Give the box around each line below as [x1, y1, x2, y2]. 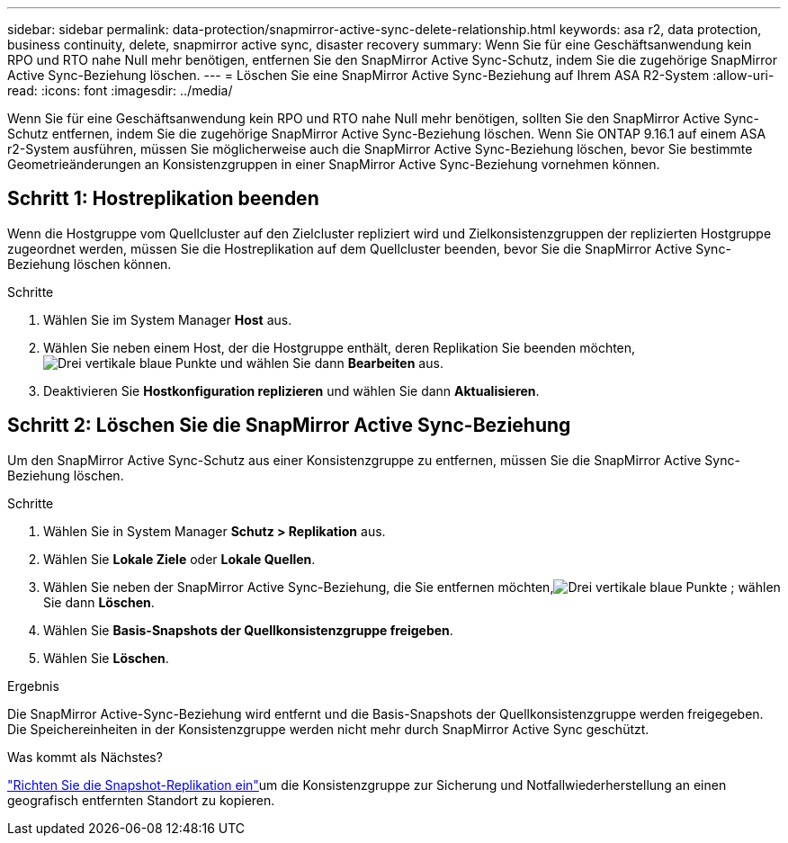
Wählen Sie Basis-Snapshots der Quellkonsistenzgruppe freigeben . [43, 622, 453, 638]
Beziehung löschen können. [7, 256, 172, 272]
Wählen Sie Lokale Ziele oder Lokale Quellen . [43, 551, 316, 567]
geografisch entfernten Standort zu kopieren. [7, 792, 275, 808]
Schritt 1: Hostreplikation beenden [7, 187, 319, 211]
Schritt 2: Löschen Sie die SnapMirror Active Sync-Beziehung [7, 414, 571, 437]
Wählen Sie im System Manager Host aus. [43, 311, 292, 327]
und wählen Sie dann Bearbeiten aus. [219, 354, 443, 371]
